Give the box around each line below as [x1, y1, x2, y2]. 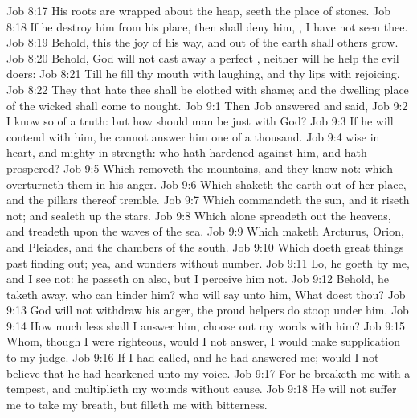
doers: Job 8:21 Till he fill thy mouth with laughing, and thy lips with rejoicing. [6, 65, 400, 82]
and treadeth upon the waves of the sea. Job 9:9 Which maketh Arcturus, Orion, [6, 223, 404, 240]
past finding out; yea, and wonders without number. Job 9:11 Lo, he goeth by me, [6, 254, 410, 271]
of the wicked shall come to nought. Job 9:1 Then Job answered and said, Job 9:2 [6, 96, 408, 113]
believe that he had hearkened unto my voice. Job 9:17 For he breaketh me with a [6, 364, 411, 381]
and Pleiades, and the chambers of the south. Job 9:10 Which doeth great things [6, 238, 404, 255]
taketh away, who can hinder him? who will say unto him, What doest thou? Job [6, 285, 406, 302]
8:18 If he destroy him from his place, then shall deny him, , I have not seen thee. [6, 18, 408, 35]
